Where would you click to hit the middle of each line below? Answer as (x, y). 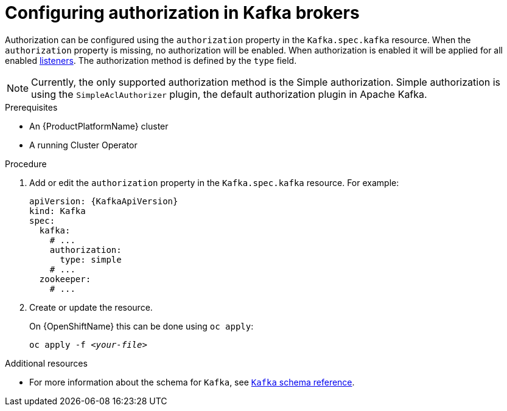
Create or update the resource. (91, 307)
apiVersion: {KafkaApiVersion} (104, 201)
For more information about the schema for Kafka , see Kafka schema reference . (192, 382)
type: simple (91, 259)
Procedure (26, 164)
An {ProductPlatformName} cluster (99, 126)
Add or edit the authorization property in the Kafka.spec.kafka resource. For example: (214, 182)
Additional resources (46, 363)
